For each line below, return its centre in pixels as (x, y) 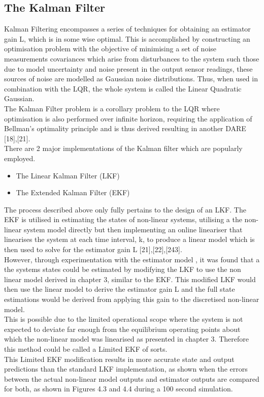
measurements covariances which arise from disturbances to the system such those (132, 58)
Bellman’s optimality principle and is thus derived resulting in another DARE (125, 128)
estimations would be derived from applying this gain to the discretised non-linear (132, 299)
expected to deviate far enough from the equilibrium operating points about (122, 329)
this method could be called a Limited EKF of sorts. (86, 349)
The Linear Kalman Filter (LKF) (68, 175)
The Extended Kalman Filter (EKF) (73, 192)
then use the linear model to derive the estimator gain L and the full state (120, 289)
